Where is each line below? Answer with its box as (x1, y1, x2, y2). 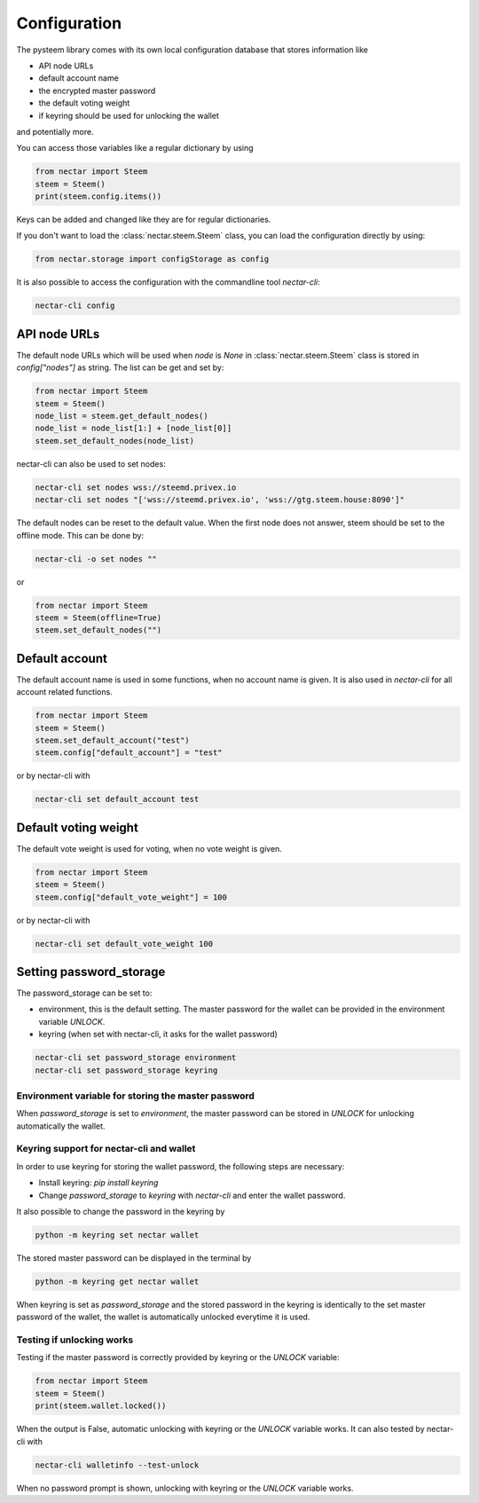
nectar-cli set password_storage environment (35, 1052, 237, 1063)
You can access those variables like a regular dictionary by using (16, 143, 254, 153)
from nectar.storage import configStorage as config (35, 254, 270, 264)
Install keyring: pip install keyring (38, 1177, 159, 1188)
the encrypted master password (38, 85, 156, 96)
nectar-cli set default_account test (35, 794, 200, 805)
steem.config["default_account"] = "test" (35, 748, 223, 758)
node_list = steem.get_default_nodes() (35, 411, 208, 421)
